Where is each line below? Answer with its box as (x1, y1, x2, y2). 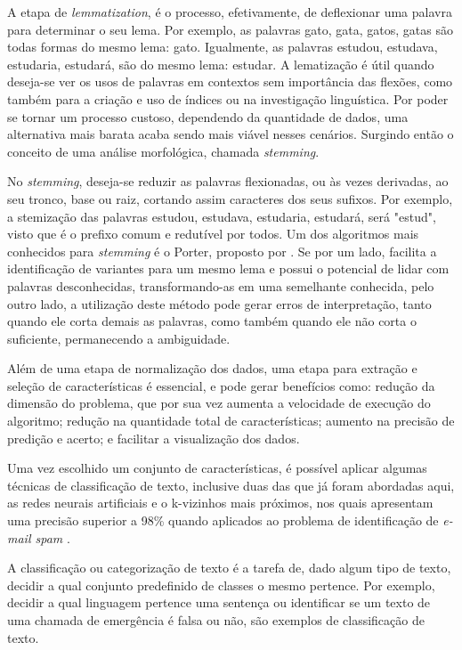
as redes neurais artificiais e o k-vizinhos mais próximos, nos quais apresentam (7, 493, 434, 512)
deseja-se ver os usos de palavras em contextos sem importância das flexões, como (7, 72, 453, 91)
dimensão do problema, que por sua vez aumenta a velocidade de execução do (7, 394, 431, 412)
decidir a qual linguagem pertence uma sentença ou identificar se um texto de (7, 593, 431, 612)
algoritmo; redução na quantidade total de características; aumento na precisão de (7, 411, 455, 430)
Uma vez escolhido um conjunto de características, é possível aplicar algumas (7, 459, 427, 477)
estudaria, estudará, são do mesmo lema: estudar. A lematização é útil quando (7, 54, 434, 73)
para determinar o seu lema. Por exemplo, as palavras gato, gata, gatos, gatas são (7, 20, 453, 38)
